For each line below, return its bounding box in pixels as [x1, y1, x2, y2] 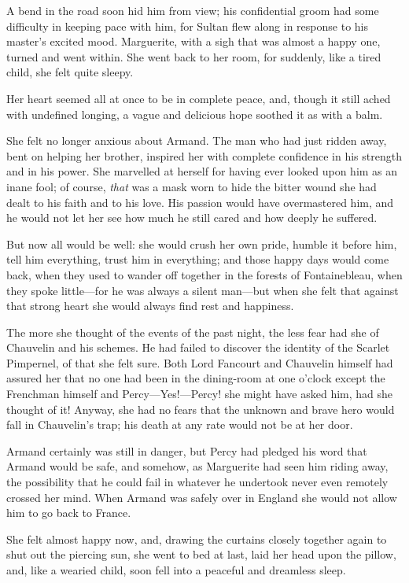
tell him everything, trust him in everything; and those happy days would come [6, 251, 389, 268]
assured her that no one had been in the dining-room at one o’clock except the [6, 370, 385, 386]
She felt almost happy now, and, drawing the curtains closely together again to [6, 530, 387, 547]
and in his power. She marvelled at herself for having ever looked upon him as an [6, 163, 398, 179]
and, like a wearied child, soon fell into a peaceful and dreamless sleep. [6, 562, 346, 577]
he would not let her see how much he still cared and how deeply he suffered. [6, 209, 378, 226]
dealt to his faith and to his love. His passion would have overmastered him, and [6, 194, 394, 210]
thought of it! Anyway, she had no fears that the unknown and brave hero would [6, 400, 395, 417]
